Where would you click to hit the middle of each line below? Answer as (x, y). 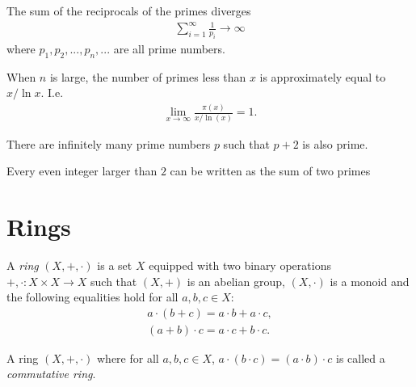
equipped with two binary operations (240, 265)
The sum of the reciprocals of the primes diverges (129, 11)
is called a (361, 358)
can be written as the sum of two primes (270, 171)
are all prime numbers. (169, 48)
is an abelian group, (236, 281)
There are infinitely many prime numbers (109, 143)
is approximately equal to (323, 76)
